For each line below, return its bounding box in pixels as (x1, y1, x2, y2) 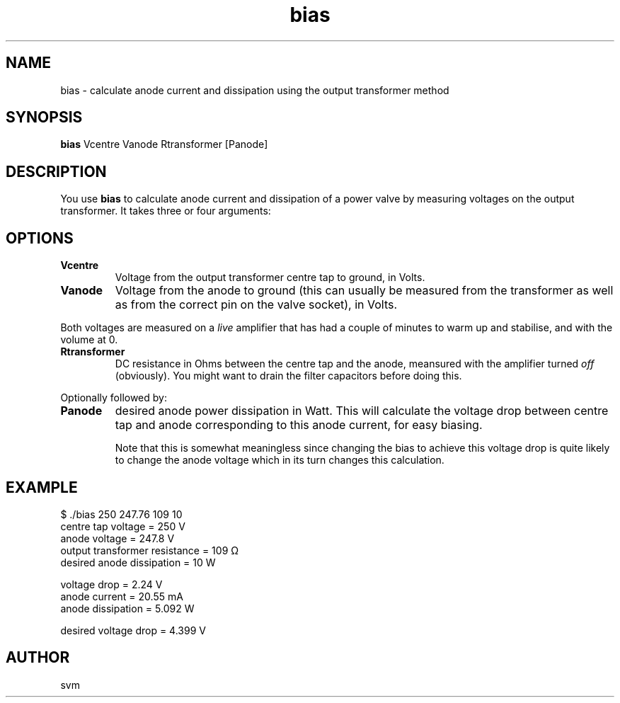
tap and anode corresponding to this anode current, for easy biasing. (115, 418, 483, 433)
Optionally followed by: (60, 391, 167, 404)
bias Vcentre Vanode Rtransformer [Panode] (60, 138, 268, 151)
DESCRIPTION (6, 162, 107, 181)
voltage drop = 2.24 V (60, 578, 163, 590)
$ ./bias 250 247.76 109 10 (60, 508, 183, 520)
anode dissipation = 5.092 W (60, 602, 195, 615)
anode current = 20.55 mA (60, 590, 183, 602)
